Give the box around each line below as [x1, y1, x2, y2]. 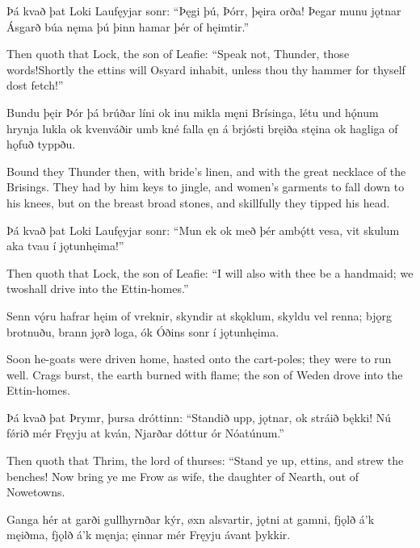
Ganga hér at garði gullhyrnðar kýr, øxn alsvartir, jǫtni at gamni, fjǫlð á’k [6, 510, 375, 527]
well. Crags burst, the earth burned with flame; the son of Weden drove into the [6, 366, 403, 383]
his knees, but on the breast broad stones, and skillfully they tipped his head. [6, 194, 390, 211]
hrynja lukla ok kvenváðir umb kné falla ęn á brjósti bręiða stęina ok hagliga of [6, 119, 398, 136]
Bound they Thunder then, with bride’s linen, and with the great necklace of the [6, 162, 406, 179]
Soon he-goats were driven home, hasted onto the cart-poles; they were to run [6, 350, 392, 367]
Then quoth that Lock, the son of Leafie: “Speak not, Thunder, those [6, 45, 350, 62]
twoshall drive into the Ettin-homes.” [6, 280, 189, 297]
